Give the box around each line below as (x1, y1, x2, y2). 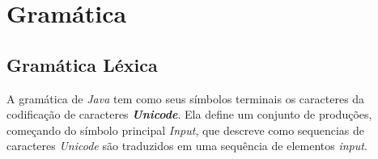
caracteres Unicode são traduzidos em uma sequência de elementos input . (6, 137, 367, 154)
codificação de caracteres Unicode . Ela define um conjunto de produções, (6, 106, 372, 123)
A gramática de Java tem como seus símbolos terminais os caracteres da (6, 90, 365, 107)
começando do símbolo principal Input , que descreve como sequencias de (6, 121, 365, 138)
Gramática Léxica (6, 52, 158, 77)
